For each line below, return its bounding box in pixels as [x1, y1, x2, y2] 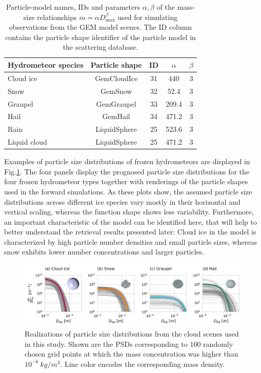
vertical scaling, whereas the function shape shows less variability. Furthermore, [4, 206, 254, 217]
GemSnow [101, 85, 132, 96]
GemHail [102, 111, 130, 122]
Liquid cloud [8, 136, 47, 147]
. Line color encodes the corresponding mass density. [60, 358, 225, 369]
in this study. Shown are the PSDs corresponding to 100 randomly [25, 338, 233, 349]
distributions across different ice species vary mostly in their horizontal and [4, 196, 240, 207]
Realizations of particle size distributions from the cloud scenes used [25, 328, 239, 339]
